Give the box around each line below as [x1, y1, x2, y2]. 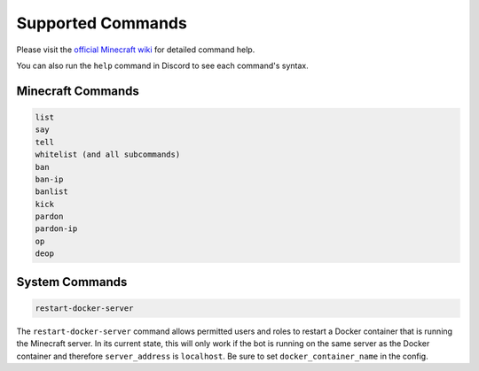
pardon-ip [35, 224, 78, 234]
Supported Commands [16, 13, 188, 33]
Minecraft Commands [16, 83, 139, 98]
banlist [35, 187, 68, 197]
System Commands [16, 274, 128, 290]
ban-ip [35, 174, 64, 184]
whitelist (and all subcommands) [35, 150, 181, 159]
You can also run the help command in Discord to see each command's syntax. [16, 60, 310, 71]
